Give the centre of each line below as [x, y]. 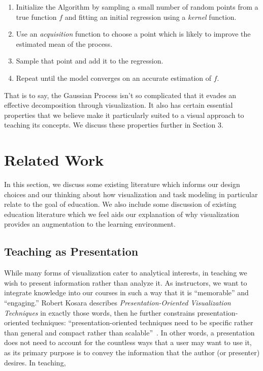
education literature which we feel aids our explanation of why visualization [122, 214]
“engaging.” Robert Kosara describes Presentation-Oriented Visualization [118, 303]
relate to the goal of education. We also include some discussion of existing [120, 204]
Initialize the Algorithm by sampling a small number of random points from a [137, 7]
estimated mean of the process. [64, 43]
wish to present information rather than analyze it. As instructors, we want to [126, 282]
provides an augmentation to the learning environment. [90, 224]
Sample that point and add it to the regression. [90, 61]
